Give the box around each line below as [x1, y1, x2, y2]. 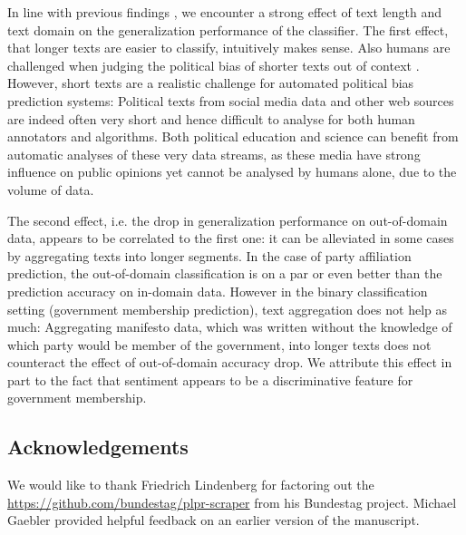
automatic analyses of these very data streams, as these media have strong [7, 144, 421, 163]
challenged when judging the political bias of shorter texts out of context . [7, 55, 420, 74]
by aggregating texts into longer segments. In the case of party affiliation [7, 246, 412, 265]
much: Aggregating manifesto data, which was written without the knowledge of [7, 317, 452, 336]
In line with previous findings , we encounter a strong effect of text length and [7, 3, 442, 21]
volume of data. [7, 180, 94, 199]
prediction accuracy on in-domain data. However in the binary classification [7, 281, 428, 300]
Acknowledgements [7, 433, 189, 461]
